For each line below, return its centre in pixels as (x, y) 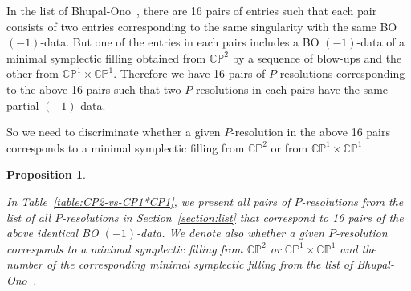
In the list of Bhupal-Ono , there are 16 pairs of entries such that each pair (192, 10)
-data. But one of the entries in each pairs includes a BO (180, 42)
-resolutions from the (352, 201)
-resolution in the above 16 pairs (311, 132)
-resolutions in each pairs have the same (290, 89)
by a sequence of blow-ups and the (317, 57)
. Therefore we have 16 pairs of (189, 73)
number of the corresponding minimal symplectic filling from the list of (180, 264)
